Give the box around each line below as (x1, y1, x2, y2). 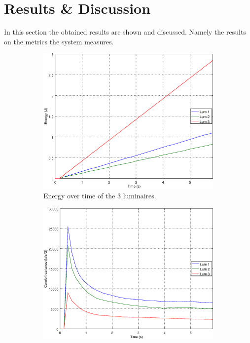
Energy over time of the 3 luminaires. (43, 191, 156, 201)
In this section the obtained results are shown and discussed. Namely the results (4, 27, 246, 37)
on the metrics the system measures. (4, 36, 114, 46)
